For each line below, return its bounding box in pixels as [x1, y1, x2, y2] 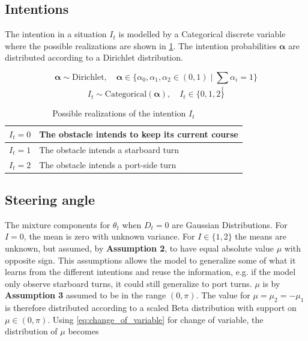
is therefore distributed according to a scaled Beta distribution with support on [5, 301, 297, 314]
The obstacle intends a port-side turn [39, 158, 177, 170]
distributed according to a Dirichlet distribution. [5, 51, 183, 64]
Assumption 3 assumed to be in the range [5, 289, 166, 301]
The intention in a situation [5, 28, 107, 40]
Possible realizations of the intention [52, 107, 186, 119]
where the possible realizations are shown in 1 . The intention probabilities [5, 39, 277, 52]
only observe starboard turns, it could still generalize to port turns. [5, 277, 252, 289]
